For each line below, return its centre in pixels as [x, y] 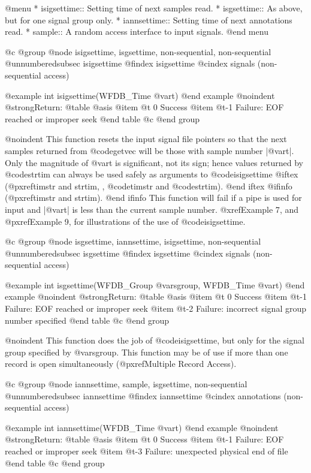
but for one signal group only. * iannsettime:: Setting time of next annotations [149, 19]
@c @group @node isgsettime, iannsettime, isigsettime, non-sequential [133, 241]
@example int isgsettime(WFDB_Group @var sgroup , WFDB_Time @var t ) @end [155, 284]
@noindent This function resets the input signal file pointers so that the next [146, 139]
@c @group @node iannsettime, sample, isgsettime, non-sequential [126, 384]
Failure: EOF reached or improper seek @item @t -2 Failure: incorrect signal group [155, 308]
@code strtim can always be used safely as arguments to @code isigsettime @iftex [152, 174]
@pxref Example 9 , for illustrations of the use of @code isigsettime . [125, 221]
